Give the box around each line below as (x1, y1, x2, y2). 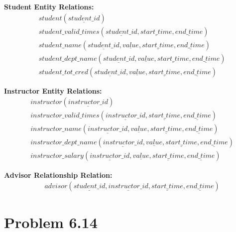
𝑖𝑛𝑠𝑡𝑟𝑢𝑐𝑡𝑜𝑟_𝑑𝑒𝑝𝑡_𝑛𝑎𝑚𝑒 (30, 139, 97, 146)
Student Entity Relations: (4, 1, 94, 11)
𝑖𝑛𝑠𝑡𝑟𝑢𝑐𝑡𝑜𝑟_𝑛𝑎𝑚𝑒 (30, 125, 82, 133)
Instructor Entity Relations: (4, 85, 102, 96)
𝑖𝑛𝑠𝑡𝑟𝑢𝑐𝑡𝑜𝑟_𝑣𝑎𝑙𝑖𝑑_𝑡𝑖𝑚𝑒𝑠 (30, 112, 100, 119)
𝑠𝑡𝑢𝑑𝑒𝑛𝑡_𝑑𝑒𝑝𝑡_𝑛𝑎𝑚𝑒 (38, 55, 97, 62)
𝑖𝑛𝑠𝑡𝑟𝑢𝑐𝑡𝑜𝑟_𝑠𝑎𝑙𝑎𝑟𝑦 (30, 152, 84, 160)
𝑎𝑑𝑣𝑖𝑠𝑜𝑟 (44, 183, 68, 190)
